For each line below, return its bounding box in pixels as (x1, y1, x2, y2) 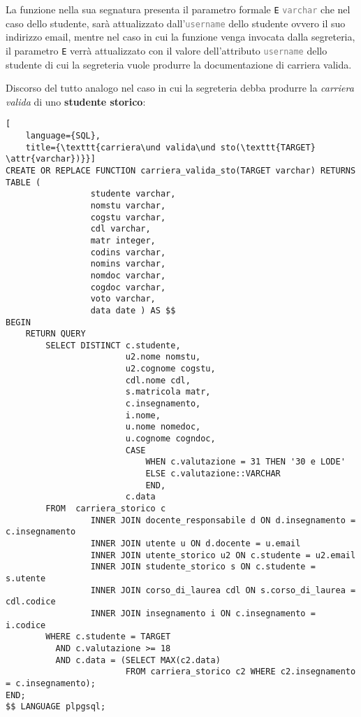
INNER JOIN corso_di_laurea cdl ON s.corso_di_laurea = (90, 585, 356, 595)
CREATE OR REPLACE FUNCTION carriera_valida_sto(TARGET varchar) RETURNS (6, 165, 356, 176)
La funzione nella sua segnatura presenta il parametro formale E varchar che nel (6, 2, 351, 16)
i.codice (6, 620, 46, 630)
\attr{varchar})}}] (6, 154, 96, 164)
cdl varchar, (90, 224, 151, 234)
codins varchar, (90, 247, 166, 257)
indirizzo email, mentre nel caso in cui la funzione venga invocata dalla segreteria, (6, 29, 355, 44)
